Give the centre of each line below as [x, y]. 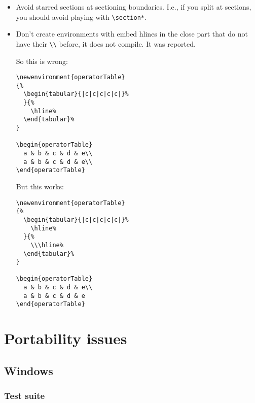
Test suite [25, 396]
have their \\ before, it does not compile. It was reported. [106, 43]
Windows [29, 370]
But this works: [40, 186]
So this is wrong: [42, 61]
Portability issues [66, 338]
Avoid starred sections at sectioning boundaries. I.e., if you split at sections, [134, 7]
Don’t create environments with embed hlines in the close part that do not [132, 34]
